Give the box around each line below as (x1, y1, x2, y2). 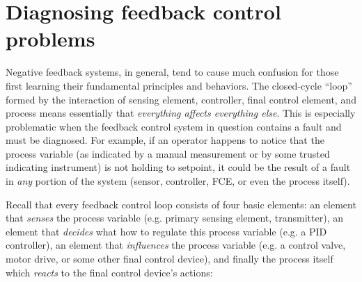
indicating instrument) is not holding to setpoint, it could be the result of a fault (6, 160, 351, 174)
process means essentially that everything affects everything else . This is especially (6, 106, 356, 120)
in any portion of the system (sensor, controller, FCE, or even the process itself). (6, 174, 350, 188)
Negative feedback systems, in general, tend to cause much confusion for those (6, 65, 339, 79)
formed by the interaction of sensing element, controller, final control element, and (6, 92, 356, 106)
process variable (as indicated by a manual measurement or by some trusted (6, 146, 330, 160)
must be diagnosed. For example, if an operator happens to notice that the (6, 133, 324, 147)
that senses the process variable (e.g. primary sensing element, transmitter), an (6, 210, 343, 225)
